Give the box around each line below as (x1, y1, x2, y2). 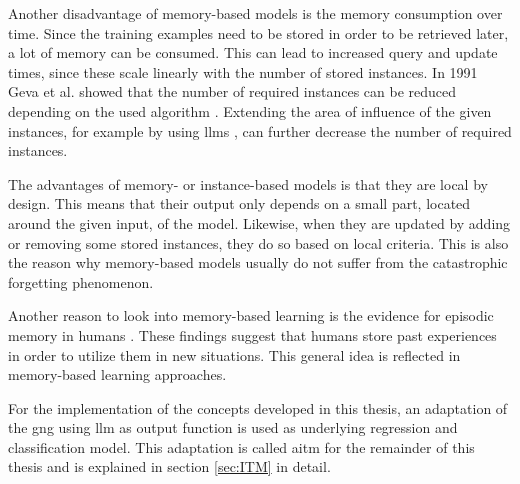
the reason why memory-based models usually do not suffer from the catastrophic (8, 252, 508, 273)
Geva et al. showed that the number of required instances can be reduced (8, 81, 457, 102)
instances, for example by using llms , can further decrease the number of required (8, 120, 512, 141)
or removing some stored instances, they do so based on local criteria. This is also (8, 232, 509, 253)
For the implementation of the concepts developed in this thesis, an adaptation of (8, 397, 508, 418)
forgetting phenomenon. (8, 271, 154, 292)
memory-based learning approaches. (8, 364, 227, 385)
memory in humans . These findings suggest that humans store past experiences (8, 324, 497, 345)
